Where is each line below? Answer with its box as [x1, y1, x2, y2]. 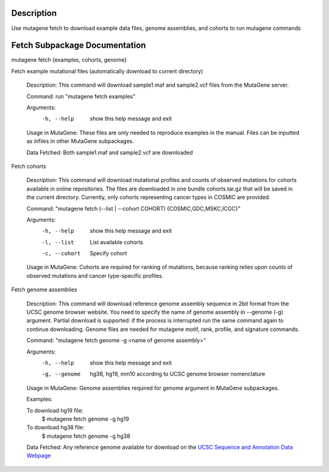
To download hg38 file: [26, 424, 85, 431]
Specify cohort [90, 250, 127, 257]
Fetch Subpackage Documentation [11, 40, 146, 51]
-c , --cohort [41, 250, 81, 257]
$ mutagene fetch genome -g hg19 [41, 415, 129, 423]
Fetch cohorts [11, 162, 46, 170]
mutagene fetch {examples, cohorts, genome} [11, 56, 127, 64]
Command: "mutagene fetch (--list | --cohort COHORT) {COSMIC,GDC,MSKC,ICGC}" [26, 205, 241, 212]
